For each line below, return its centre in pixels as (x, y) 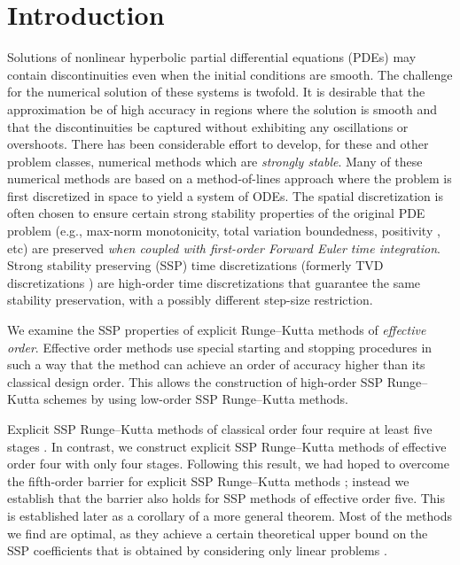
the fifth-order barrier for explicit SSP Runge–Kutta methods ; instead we (208, 480)
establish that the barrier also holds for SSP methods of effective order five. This (226, 498)
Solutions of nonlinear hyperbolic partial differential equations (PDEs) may (212, 57)
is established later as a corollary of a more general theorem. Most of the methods (230, 515)
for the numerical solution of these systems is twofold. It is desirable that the (216, 92)
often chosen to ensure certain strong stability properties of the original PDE (216, 213)
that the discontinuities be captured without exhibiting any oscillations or (208, 126)
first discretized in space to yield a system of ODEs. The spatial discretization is (225, 195)
